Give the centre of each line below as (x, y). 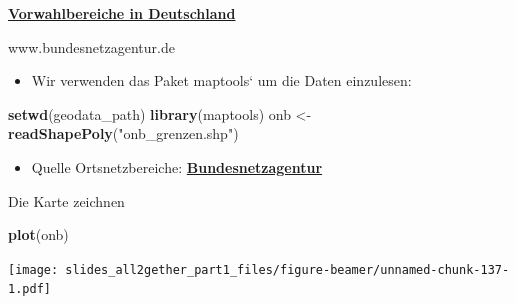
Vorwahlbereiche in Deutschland (122, 13)
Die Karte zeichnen (66, 200)
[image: (33, 269)
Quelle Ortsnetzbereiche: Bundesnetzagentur (177, 166)
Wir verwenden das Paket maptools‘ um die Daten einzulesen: (221, 80)
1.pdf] (29, 289)
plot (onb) (38, 234)
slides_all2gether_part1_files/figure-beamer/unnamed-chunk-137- (287, 269)
